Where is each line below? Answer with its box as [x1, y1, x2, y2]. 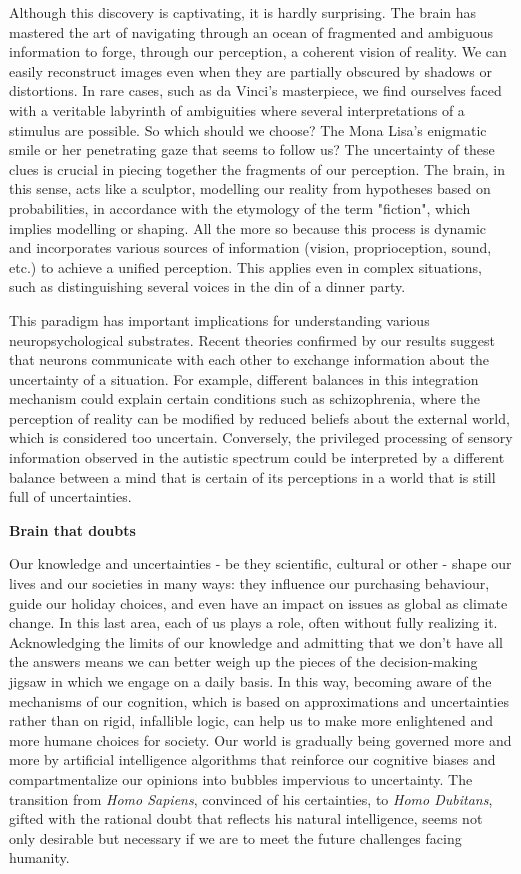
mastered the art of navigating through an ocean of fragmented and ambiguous [9, 21, 494, 42]
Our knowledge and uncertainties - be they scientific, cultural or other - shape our [9, 553, 512, 574]
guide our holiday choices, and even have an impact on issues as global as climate [9, 592, 508, 613]
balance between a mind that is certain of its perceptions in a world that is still [9, 466, 496, 487]
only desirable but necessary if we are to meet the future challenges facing [9, 827, 462, 848]
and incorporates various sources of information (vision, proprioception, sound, [9, 237, 492, 258]
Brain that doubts [9, 519, 136, 540]
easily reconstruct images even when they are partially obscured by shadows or [9, 60, 492, 81]
